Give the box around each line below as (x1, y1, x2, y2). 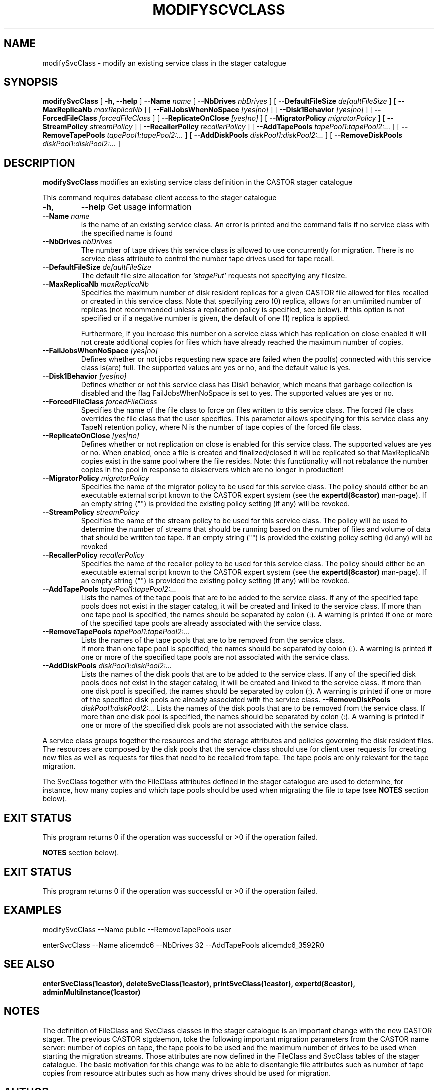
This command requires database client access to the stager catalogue (42, 193, 277, 202)
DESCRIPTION (4, 156, 75, 169)
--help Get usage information (81, 202, 192, 212)
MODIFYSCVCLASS (152, 1, 285, 18)
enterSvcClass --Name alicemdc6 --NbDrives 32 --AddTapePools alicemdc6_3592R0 (42, 940, 325, 949)
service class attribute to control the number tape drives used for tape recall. (81, 254, 334, 263)
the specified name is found (81, 229, 173, 238)
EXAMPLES (4, 904, 62, 917)
